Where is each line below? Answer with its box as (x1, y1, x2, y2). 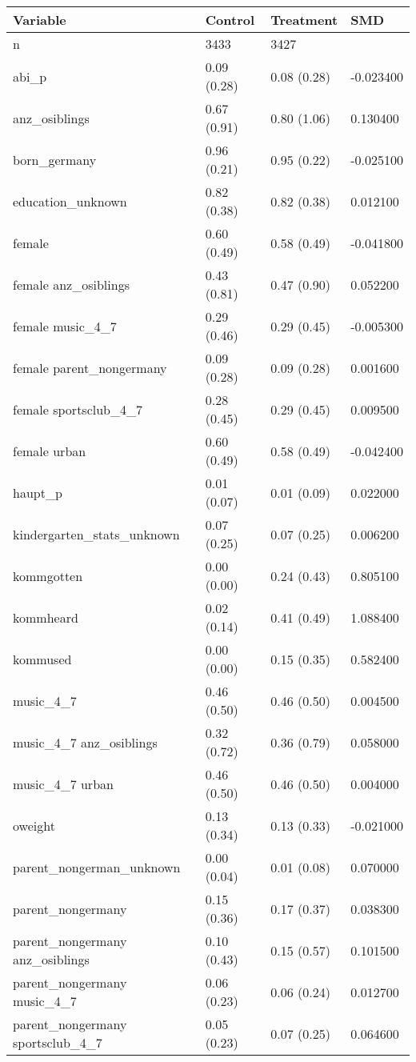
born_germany (13, 150, 97, 169)
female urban (13, 441, 86, 460)
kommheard (13, 607, 78, 627)
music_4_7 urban (13, 774, 114, 793)
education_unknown (13, 191, 127, 210)
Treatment (270, 10, 338, 29)
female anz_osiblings (13, 275, 130, 294)
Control (205, 10, 255, 29)
